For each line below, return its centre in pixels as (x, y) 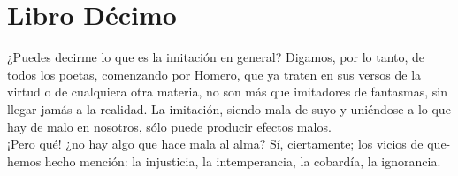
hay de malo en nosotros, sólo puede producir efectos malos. (169, 126)
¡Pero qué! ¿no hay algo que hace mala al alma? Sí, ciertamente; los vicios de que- (229, 144)
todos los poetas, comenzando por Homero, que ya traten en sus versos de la (214, 74)
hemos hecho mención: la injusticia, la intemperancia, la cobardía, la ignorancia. (224, 161)
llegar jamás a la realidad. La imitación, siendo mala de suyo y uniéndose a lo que (229, 108)
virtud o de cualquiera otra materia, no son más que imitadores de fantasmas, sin (228, 92)
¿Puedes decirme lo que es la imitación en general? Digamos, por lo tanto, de (216, 57)
